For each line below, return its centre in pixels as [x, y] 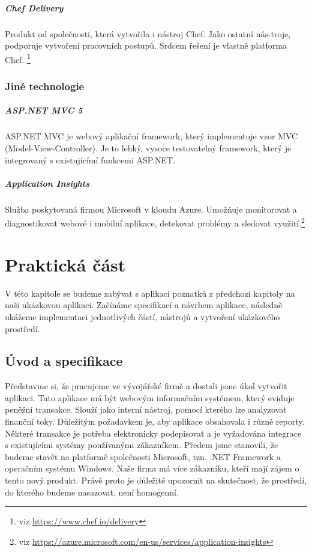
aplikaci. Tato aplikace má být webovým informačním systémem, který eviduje [150, 397]
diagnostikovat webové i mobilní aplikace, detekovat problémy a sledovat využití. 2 [155, 222]
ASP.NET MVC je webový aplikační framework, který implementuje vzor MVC [151, 136]
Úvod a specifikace [64, 361]
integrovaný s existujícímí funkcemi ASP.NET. [90, 159]
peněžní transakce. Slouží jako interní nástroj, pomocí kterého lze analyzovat [146, 409]
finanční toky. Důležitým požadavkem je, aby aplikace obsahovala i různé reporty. [155, 421]
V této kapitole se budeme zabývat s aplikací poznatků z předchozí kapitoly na [150, 293]
